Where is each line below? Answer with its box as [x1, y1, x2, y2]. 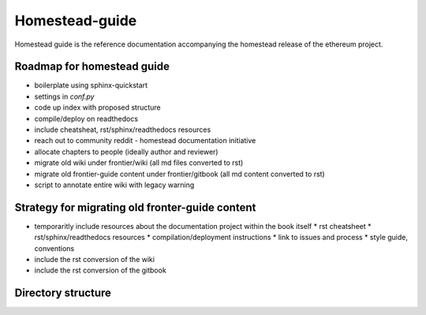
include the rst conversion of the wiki [34, 255, 155, 264]
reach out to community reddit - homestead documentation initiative [34, 136, 256, 145]
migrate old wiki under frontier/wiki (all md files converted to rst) [34, 158, 244, 167]
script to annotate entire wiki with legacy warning [34, 180, 195, 189]
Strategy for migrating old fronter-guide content [14, 201, 256, 214]
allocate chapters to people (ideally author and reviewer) [34, 147, 219, 156]
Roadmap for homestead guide [14, 60, 170, 73]
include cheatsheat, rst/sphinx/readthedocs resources [34, 125, 211, 134]
